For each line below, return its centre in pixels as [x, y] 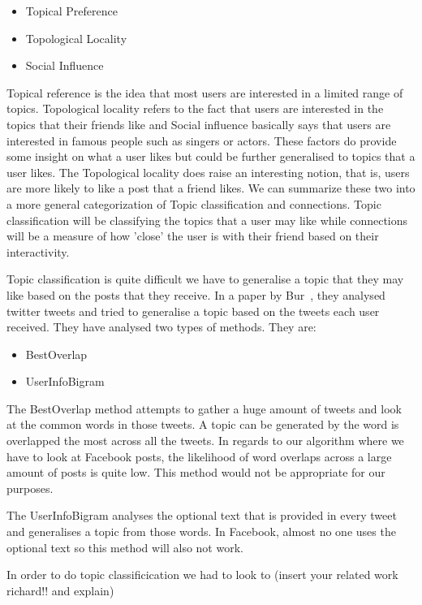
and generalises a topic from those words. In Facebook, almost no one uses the [201, 532]
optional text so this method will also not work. [125, 547]
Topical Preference [71, 11]
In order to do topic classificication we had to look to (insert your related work [202, 575]
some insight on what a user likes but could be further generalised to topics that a [211, 156]
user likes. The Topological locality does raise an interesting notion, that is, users [208, 172]
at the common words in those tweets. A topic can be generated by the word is [203, 424]
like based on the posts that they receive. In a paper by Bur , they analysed [196, 294]
